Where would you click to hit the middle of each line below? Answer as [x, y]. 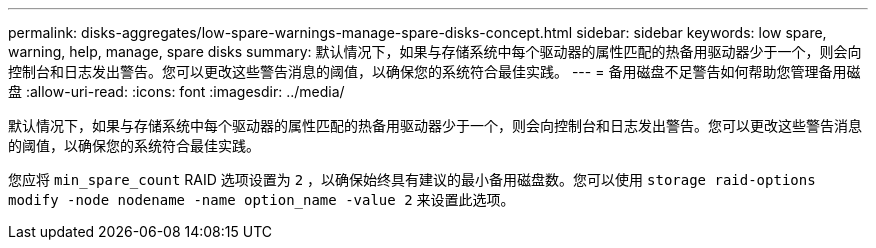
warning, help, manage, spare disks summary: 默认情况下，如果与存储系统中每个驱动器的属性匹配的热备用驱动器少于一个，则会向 [435, 51]
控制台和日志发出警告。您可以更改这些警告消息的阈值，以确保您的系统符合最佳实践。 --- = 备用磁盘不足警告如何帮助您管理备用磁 [434, 71]
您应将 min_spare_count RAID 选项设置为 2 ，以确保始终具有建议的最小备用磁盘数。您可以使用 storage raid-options [412, 179]
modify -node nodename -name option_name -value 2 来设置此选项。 [261, 199]
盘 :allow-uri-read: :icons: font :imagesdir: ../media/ [176, 91]
